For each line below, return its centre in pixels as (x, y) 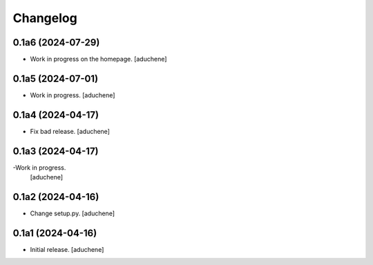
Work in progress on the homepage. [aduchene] (98, 59)
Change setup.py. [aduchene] (73, 213)
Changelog (45, 18)
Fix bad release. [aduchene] (70, 131)
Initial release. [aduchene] (67, 249)
